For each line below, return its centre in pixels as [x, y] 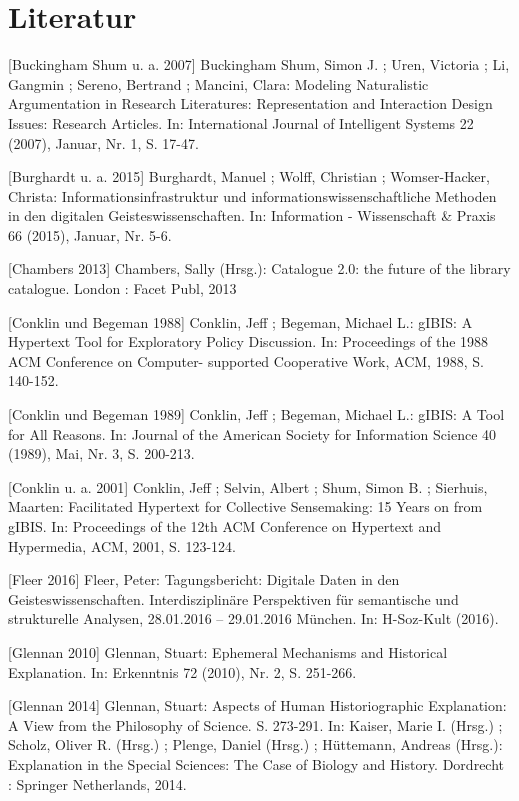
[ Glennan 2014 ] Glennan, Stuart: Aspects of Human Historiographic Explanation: [257, 705]
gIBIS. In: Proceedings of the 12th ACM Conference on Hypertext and [225, 526]
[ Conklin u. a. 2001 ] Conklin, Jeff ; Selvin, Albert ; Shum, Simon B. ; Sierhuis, [248, 486]
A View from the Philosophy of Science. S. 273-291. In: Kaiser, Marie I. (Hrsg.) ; [255, 724]
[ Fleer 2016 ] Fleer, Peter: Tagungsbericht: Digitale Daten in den [204, 579]
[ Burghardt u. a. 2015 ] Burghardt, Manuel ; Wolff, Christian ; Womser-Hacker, [249, 176]
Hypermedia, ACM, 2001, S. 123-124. [122, 545]
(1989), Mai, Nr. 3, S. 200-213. [101, 453]
